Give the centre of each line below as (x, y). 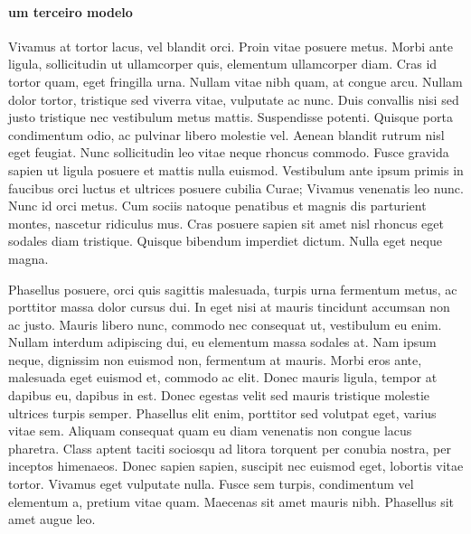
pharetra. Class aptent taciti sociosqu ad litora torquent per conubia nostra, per (230, 448)
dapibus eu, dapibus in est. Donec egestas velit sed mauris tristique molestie (219, 395)
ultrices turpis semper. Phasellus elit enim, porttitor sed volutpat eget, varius (222, 412)
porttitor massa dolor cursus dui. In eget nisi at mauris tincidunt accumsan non (229, 307)
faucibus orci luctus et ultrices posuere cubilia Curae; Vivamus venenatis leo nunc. (236, 187)
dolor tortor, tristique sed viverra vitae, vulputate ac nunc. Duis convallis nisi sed (234, 99)
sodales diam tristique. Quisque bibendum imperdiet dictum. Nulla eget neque (225, 241)
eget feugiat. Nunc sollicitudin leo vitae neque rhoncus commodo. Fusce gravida (229, 152)
